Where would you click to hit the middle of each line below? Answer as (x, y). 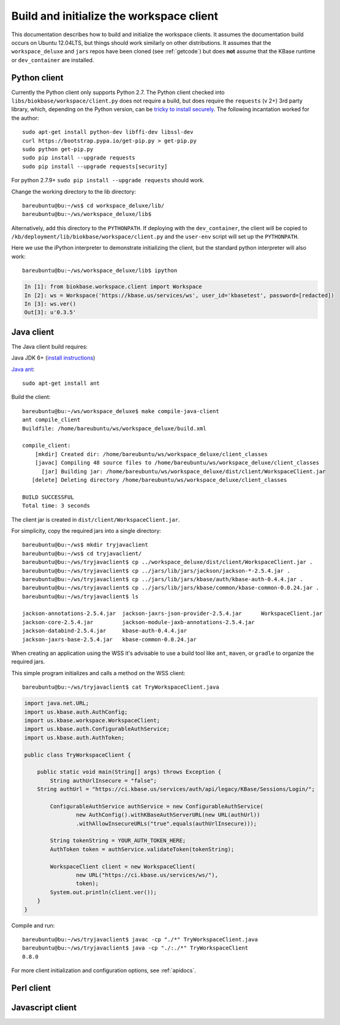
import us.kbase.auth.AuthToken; (74, 737)
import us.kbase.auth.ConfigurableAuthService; (97, 729)
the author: (25, 118)
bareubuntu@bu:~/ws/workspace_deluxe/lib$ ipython (100, 271)
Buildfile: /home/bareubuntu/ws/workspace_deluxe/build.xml (114, 428)
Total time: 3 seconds (56, 506)
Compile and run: (33, 925)
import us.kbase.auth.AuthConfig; (76, 712)
